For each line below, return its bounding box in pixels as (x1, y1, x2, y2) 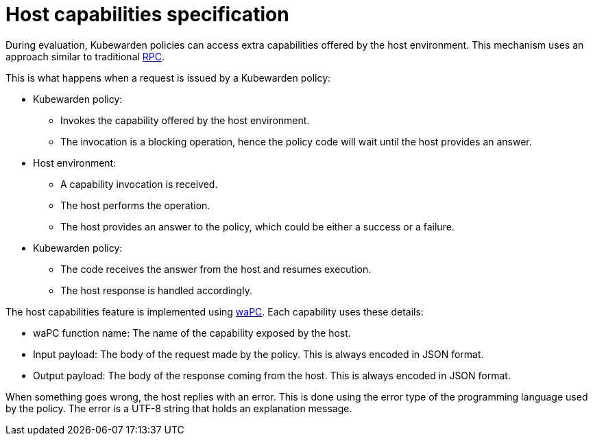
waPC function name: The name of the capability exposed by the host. (33, 326, 351, 339)
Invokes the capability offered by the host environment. (60, 114, 310, 126)
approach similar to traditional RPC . (5, 50, 165, 62)
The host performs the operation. (60, 199, 210, 211)
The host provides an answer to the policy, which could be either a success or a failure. (60, 220, 455, 233)
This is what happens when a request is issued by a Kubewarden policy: (5, 71, 331, 84)
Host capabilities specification (5, 3, 289, 26)
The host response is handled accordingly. (60, 284, 252, 296)
